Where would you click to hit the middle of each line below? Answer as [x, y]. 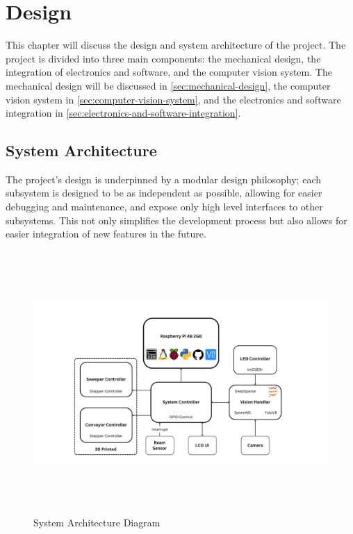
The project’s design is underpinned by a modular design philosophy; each [163, 179]
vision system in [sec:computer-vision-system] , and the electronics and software [173, 99]
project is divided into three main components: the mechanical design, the [163, 58]
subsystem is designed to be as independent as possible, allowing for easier [164, 193]
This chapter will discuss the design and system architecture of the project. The [176, 45]
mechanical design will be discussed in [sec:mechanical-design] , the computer [168, 85]
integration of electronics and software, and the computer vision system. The [169, 72]
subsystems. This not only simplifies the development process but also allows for [176, 220]
